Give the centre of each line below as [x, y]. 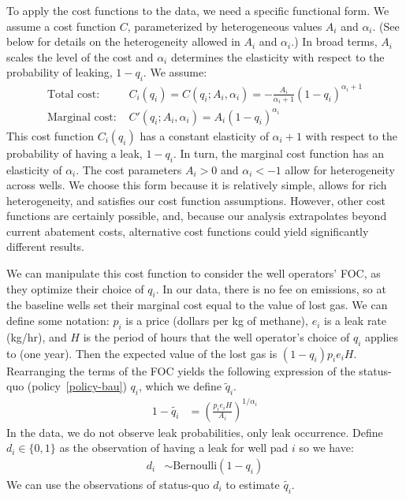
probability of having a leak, [74, 153]
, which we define [180, 386]
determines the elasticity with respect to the [277, 56]
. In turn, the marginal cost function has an [279, 153]
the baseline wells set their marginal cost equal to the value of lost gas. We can [197, 305]
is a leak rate [355, 321]
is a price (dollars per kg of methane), [217, 321]
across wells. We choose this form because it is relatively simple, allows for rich [197, 185]
